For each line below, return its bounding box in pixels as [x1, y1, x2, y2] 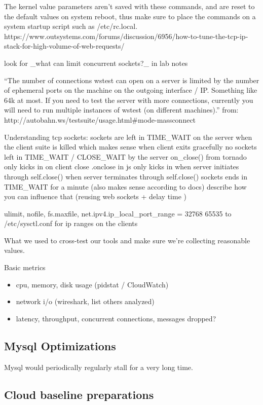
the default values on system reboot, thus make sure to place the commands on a [4, 11, 256, 21]
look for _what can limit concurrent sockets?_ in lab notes [4, 57, 188, 68]
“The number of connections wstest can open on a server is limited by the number [4, 75, 259, 85]
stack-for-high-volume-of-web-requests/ [4, 41, 125, 51]
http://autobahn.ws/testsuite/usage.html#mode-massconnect [4, 114, 196, 125]
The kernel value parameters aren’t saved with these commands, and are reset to [4, 1, 255, 11]
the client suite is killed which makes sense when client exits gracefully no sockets [4, 141, 257, 152]
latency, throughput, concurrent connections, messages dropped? [16, 313, 216, 323]
